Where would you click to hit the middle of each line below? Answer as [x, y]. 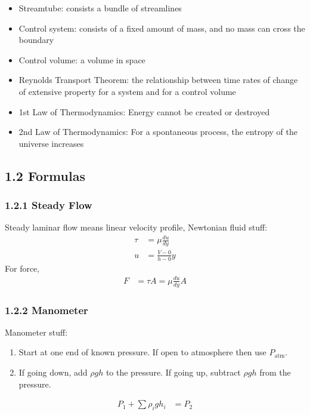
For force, [22, 268]
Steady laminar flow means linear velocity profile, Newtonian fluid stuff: [136, 227]
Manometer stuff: [36, 332]
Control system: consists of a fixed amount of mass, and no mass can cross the [162, 28]
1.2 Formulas [45, 175]
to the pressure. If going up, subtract [173, 372]
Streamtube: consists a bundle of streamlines [100, 8]
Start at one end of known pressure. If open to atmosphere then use [142, 352]
